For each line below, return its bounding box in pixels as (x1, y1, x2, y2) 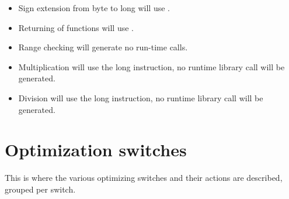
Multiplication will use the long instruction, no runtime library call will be (18, 60, 285, 73)
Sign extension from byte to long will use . (18, 2, 170, 13)
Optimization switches (5, 138, 187, 162)
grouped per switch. (5, 183, 76, 195)
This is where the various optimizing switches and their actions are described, (5, 171, 283, 184)
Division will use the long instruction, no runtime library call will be (18, 91, 263, 104)
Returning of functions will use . (18, 21, 134, 33)
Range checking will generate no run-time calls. (18, 41, 188, 53)
